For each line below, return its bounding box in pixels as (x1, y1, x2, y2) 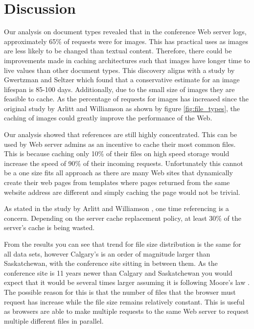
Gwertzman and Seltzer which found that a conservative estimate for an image (4, 74, 240, 85)
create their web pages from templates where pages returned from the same (4, 177, 230, 188)
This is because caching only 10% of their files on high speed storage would (4, 148, 230, 159)
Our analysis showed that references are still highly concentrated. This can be (4, 129, 237, 140)
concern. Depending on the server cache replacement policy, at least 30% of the (4, 212, 242, 223)
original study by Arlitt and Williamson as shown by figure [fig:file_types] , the (4, 103, 240, 113)
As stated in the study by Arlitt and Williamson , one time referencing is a (4, 203, 229, 213)
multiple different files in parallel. (4, 315, 104, 326)
